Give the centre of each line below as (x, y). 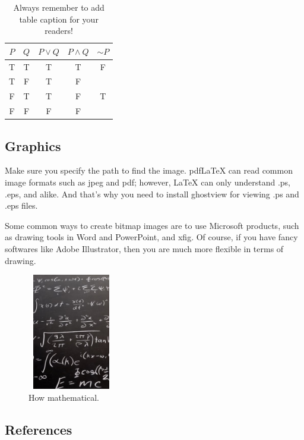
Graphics (33, 145)
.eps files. (21, 205)
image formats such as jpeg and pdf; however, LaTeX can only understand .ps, (148, 182)
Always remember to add (59, 7)
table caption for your (59, 19)
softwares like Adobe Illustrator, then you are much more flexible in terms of (144, 249)
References (39, 429)
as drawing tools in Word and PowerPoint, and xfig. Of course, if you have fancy (151, 237)
